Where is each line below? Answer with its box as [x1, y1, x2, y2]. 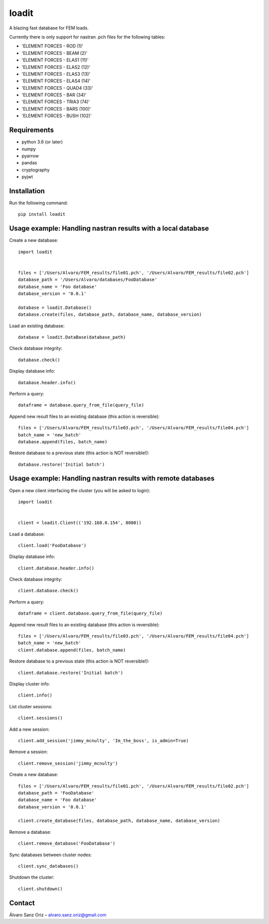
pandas [21, 160, 37, 166]
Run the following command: [9, 200, 68, 206]
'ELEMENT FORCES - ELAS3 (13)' [21, 71, 91, 77]
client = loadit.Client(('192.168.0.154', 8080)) [18, 520, 142, 526]
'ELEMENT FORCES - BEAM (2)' [21, 50, 88, 56]
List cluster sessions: [9, 703, 52, 709]
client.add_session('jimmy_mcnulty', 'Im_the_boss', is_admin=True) [18, 738, 189, 743]
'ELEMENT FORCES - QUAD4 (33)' [21, 85, 93, 91]
